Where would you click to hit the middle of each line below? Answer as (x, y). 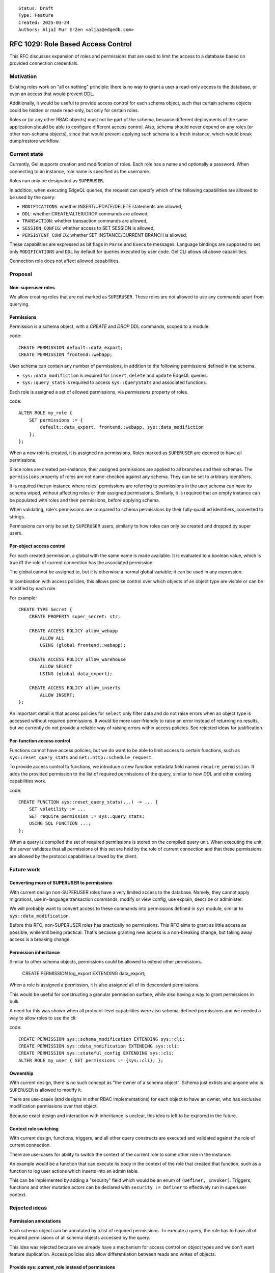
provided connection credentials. (44, 63)
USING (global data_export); (76, 674)
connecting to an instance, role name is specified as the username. (80, 171)
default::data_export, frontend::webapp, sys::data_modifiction (122, 427)
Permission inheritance (35, 953)
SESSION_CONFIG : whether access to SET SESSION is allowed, (88, 228)
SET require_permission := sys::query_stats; (87, 816)
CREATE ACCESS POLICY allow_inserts (75, 688)
